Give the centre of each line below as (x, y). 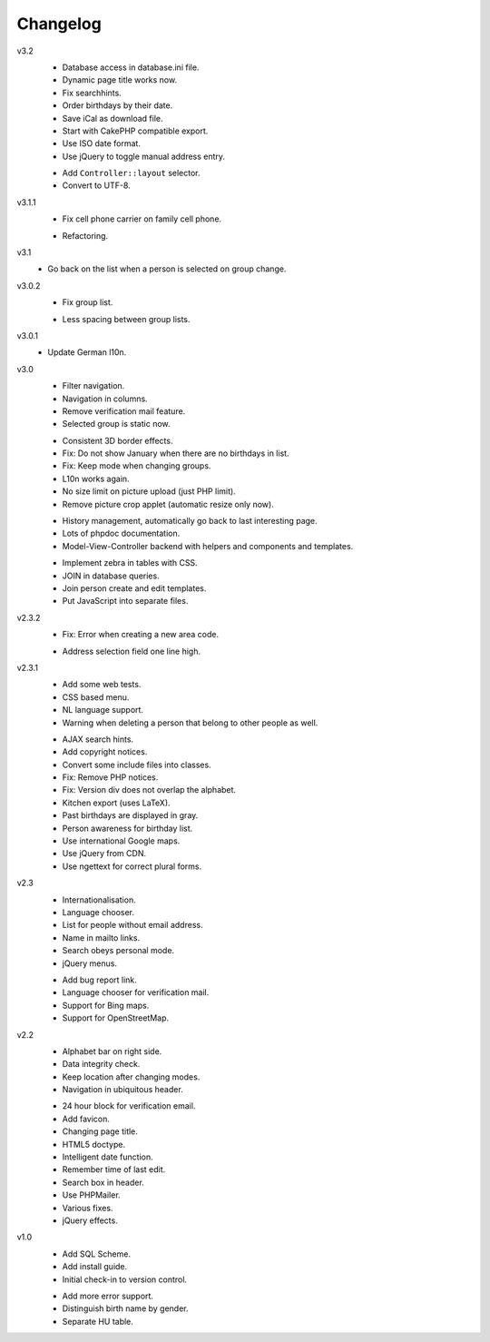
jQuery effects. (90, 1220)
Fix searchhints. (92, 93)
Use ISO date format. (101, 143)
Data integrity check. (101, 1064)
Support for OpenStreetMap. (116, 1018)
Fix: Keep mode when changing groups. (137, 466)
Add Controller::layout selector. (131, 173)
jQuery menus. (90, 963)
